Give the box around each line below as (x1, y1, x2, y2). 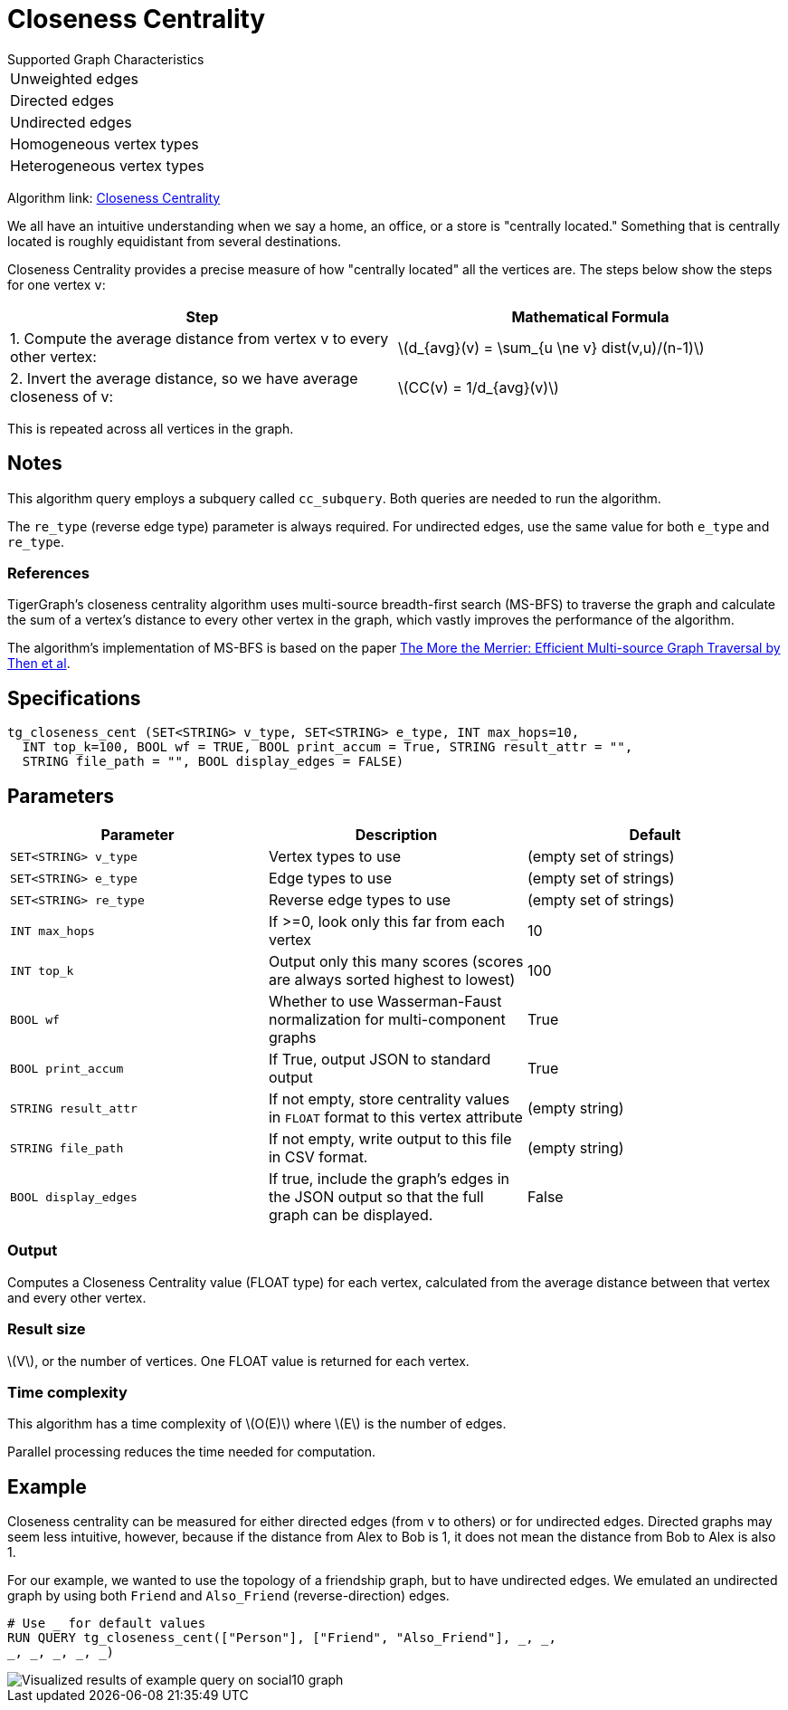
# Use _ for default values (7, 1616, 206, 1631)
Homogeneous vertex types (10, 134, 199, 153)
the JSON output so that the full (268, 1188, 484, 1207)
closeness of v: (10, 387, 114, 406)
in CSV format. (268, 1148, 368, 1167)
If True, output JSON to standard (268, 1050, 491, 1069)
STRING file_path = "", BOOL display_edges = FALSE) (22, 754, 404, 769)
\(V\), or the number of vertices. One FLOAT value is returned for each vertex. (7, 1352, 470, 1369)
